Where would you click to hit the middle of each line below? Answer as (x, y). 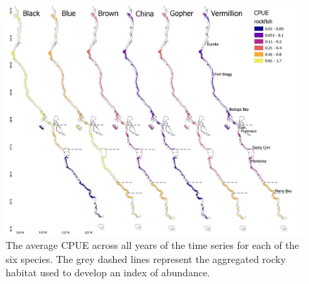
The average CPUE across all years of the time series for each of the (152, 245)
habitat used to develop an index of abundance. (108, 272)
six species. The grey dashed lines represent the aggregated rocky (146, 258)
